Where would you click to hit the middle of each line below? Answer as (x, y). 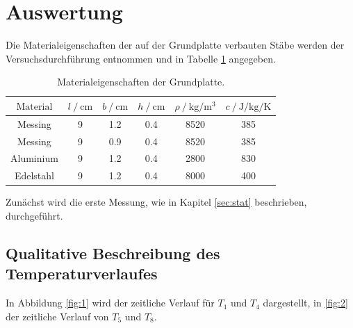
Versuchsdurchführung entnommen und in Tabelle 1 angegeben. (141, 58)
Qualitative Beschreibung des (113, 253)
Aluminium (34, 158)
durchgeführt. (34, 215)
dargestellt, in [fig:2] (305, 303)
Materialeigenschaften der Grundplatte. (141, 82)
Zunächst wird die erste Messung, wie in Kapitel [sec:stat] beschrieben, (156, 202)
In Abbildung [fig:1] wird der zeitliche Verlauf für (110, 303)
